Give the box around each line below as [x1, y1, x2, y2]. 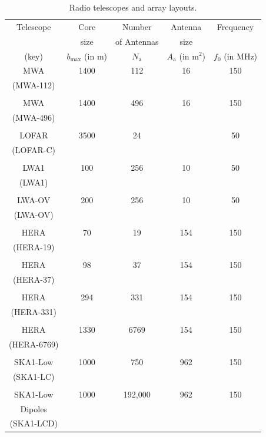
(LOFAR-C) [12, 144, 56, 156]
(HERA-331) [11, 305, 56, 317]
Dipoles [20, 402, 47, 415]
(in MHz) [224, 49, 258, 62]
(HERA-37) [13, 273, 55, 285]
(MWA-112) [12, 79, 55, 91]
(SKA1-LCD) [9, 417, 58, 429]
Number [122, 20, 152, 32]
